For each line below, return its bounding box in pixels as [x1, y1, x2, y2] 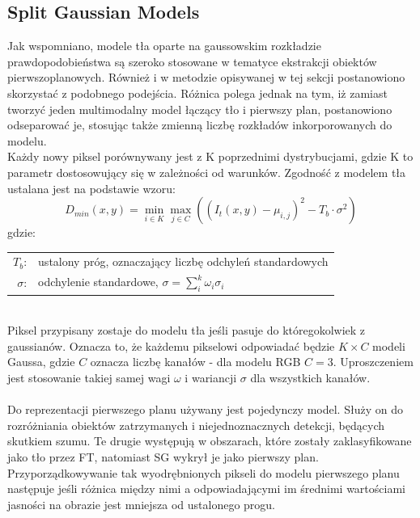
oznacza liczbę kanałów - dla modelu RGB [90, 353, 301, 370]
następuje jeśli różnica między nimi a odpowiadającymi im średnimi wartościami [7, 480, 405, 497]
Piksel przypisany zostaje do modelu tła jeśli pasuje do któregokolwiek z [7, 322, 366, 339]
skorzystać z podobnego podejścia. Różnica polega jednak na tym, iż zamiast [7, 84, 388, 101]
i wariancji [185, 369, 237, 385]
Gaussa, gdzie [7, 353, 75, 370]
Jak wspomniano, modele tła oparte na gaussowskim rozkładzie [7, 37, 321, 54]
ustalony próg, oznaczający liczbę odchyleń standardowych [38, 253, 329, 270]
